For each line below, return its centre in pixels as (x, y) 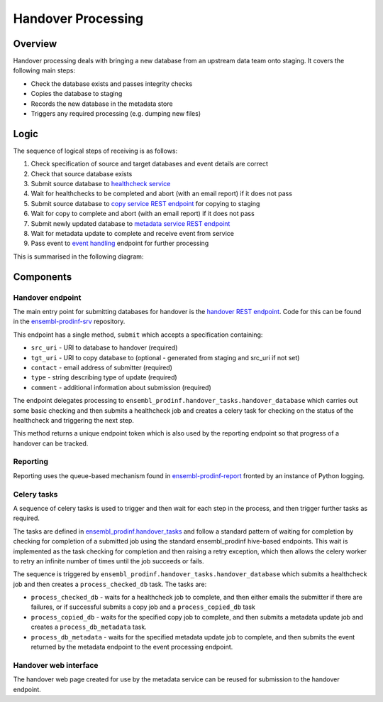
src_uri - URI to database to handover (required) (104, 347)
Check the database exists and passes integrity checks (112, 83)
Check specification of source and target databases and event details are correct (150, 164)
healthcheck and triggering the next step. (74, 420)
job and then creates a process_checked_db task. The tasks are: (110, 584)
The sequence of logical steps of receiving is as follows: (95, 151)
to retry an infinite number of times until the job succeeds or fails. (109, 561)
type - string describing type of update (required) (104, 377)
